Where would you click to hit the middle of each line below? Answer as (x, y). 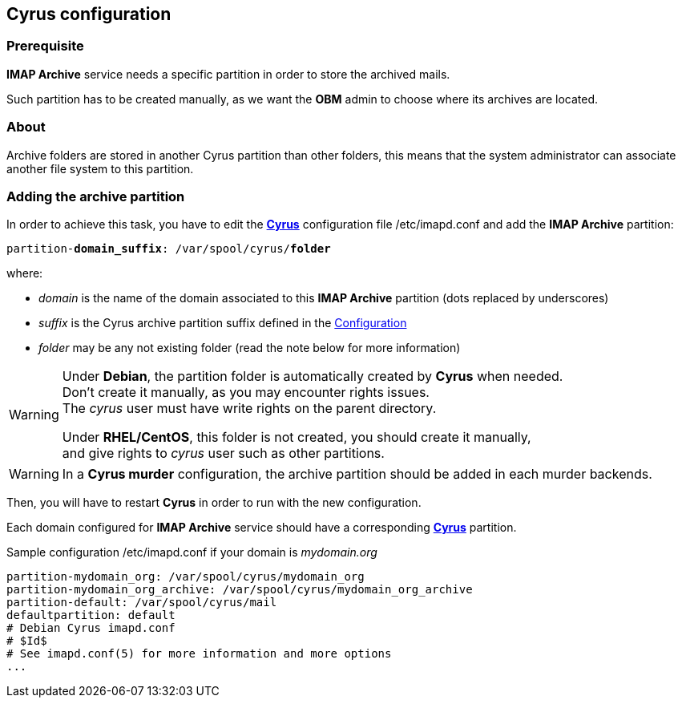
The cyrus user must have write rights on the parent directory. (249, 409)
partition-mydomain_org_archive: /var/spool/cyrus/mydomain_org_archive (240, 590)
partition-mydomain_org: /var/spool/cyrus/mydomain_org (186, 577)
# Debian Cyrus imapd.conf (91, 628)
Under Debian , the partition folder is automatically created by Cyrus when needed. (313, 376)
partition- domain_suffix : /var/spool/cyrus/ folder (169, 249)
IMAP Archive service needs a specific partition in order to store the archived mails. (228, 74)
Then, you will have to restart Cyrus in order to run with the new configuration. (214, 503)
